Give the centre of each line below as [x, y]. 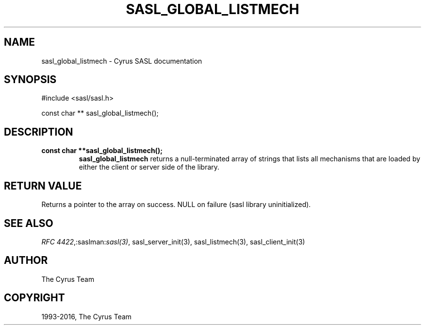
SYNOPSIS [30, 80]
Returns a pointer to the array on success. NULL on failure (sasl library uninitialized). [176, 205]
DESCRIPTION [39, 132]
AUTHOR [26, 260]
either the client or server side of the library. [149, 167]
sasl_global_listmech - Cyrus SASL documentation [122, 61]
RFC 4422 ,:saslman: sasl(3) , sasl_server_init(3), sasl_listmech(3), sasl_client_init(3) [173, 242]
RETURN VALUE [43, 186]
